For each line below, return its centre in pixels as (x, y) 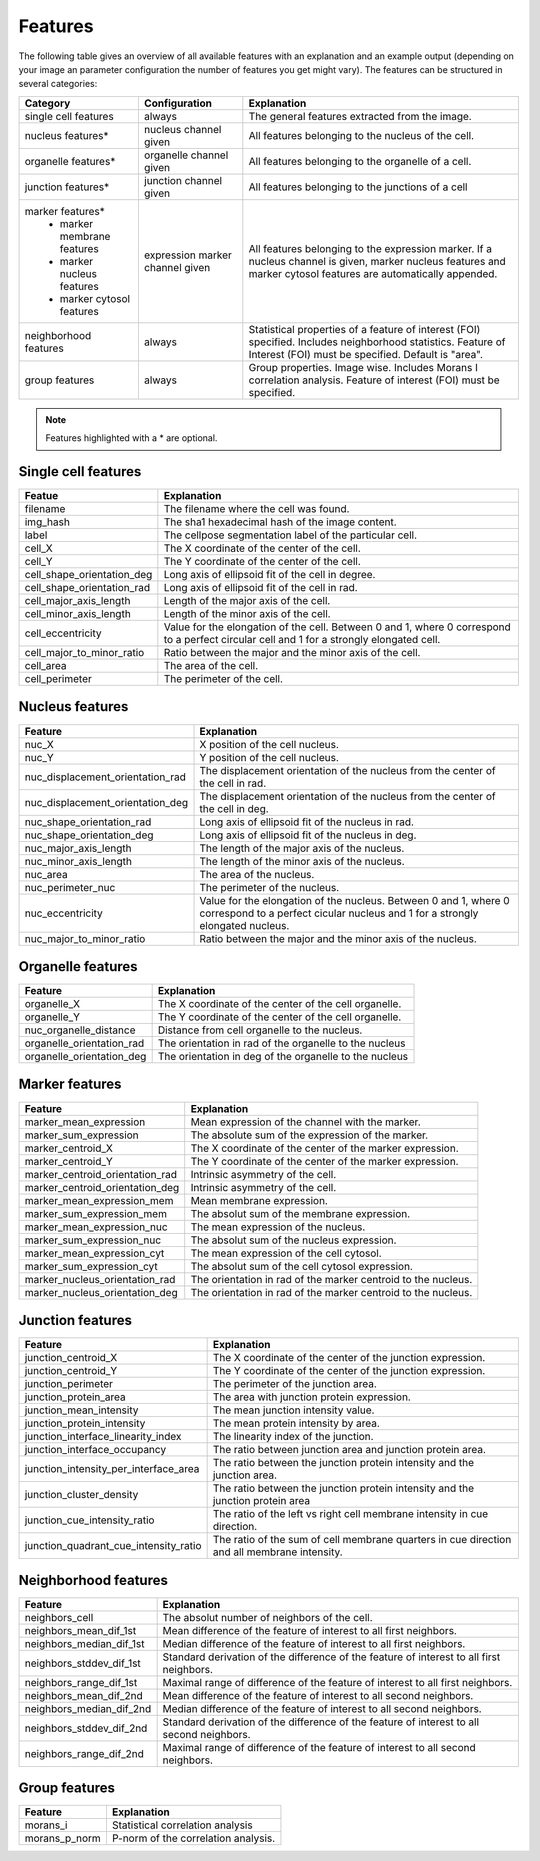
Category (47, 103)
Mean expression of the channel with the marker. (305, 1122)
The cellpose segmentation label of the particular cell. (290, 535)
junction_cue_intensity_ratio (89, 1520)
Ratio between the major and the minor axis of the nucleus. (338, 938)
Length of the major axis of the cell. (247, 601)
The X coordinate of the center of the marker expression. (324, 1148)
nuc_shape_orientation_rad (88, 822)
